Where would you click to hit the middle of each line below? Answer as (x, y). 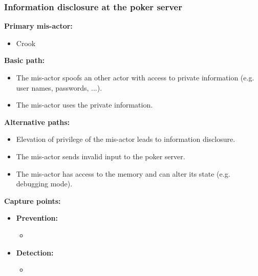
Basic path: (25, 60)
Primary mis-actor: (38, 26)
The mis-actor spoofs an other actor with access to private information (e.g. (135, 77)
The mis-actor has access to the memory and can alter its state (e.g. (123, 173)
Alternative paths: (37, 122)
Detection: (35, 252)
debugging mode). (44, 184)
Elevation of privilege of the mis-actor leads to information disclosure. (126, 139)
